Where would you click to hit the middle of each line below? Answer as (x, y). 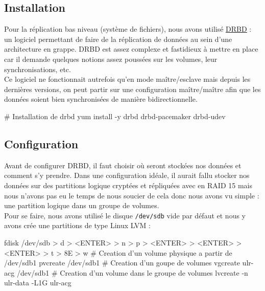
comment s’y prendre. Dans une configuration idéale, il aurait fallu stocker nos (127, 175)
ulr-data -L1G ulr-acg (38, 283)
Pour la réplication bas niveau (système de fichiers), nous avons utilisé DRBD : (128, 29)
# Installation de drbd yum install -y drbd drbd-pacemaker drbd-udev (115, 116)
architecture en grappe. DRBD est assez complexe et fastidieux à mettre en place (131, 49)
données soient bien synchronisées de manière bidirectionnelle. (101, 99)
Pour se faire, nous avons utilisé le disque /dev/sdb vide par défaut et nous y (125, 215)
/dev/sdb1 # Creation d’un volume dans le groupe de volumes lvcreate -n (132, 272)
